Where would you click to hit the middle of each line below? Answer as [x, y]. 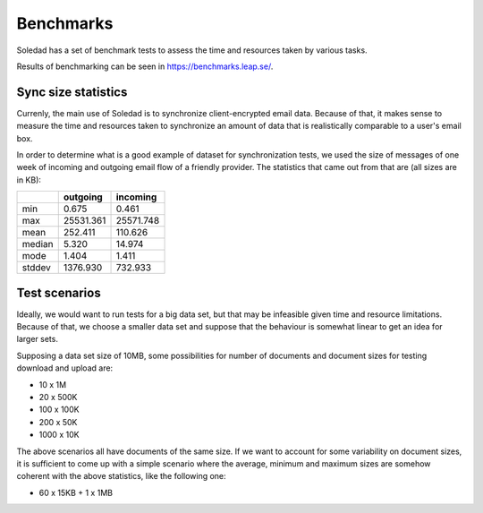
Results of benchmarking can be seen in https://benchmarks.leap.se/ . [145, 66]
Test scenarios [59, 292]
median [38, 244]
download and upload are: [65, 368]
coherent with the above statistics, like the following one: [122, 476]
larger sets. [37, 339]
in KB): [29, 180]
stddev [36, 268]
